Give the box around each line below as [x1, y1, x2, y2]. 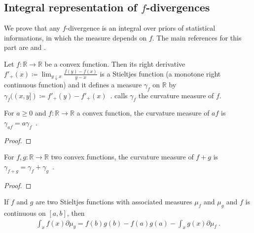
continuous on [4, 208, 46, 218]
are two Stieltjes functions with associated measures [36, 196, 192, 207]
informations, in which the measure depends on [4, 32, 147, 42]
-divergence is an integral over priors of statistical [66, 23, 216, 33]
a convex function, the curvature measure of [76, 108, 210, 118]
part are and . [4, 42, 46, 52]
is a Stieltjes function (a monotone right [100, 68, 221, 78]
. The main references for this [152, 32, 242, 42]
